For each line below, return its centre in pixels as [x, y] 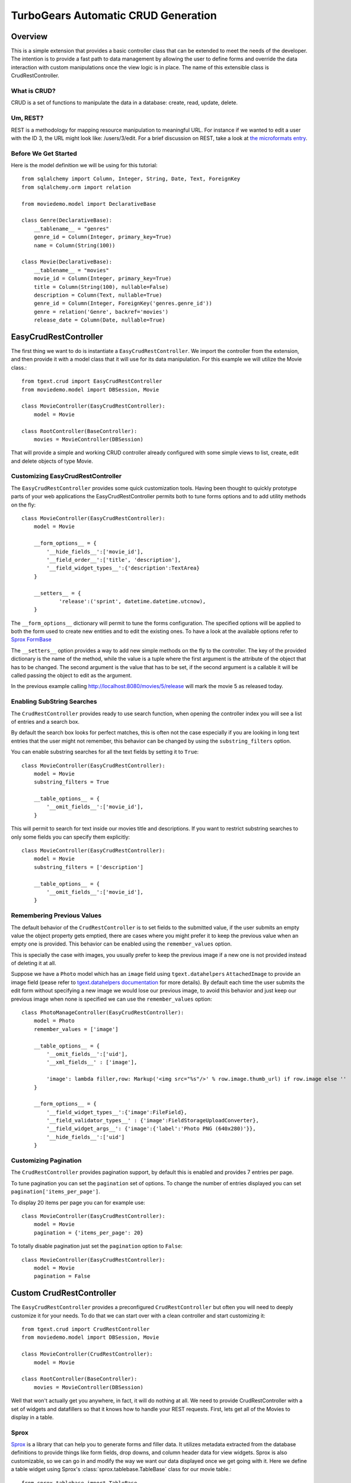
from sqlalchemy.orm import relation [76, 187]
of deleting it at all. [33, 963]
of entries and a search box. [45, 721]
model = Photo [54, 1021]
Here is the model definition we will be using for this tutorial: [84, 166]
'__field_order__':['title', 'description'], [114, 560]
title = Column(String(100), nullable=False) [101, 287]
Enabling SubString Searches [54, 702]
